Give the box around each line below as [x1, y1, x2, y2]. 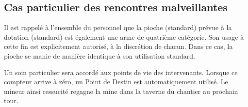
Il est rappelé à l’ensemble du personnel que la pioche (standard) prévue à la [4, 22, 232, 32]
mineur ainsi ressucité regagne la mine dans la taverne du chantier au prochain [4, 86, 238, 96]
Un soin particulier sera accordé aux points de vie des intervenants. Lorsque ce [4, 67, 238, 77]
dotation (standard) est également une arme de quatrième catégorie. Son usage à [4, 31, 244, 42]
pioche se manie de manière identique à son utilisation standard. [4, 50, 195, 61]
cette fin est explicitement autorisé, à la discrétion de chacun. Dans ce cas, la [4, 41, 233, 51]
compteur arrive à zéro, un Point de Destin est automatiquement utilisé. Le [4, 76, 228, 87]
